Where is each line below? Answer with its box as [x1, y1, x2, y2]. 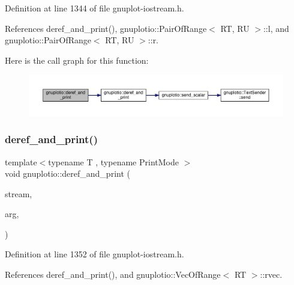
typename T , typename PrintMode [48, 155, 179, 168]
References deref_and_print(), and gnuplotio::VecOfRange [5, 268, 221, 281]
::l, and [263, 22, 289, 34]
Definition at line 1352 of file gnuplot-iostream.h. [5, 248, 184, 260]
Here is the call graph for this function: [5, 54, 149, 66]
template [5, 155, 37, 168]
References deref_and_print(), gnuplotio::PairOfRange [5, 22, 207, 34]
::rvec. [260, 268, 283, 281]
